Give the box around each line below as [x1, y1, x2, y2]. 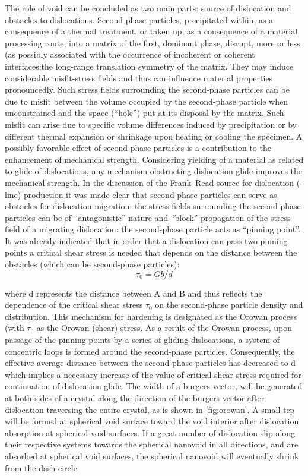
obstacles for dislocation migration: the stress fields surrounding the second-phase [5, 200, 301, 212]
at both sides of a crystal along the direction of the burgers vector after [5, 392, 265, 404]
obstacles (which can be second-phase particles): [5, 258, 180, 270]
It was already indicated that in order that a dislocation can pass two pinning [5, 234, 288, 247]
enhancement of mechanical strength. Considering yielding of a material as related [5, 153, 304, 165]
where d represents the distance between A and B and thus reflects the [5, 286, 262, 299]
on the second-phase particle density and [155, 298, 303, 311]
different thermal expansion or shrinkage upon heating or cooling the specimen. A [5, 130, 303, 142]
